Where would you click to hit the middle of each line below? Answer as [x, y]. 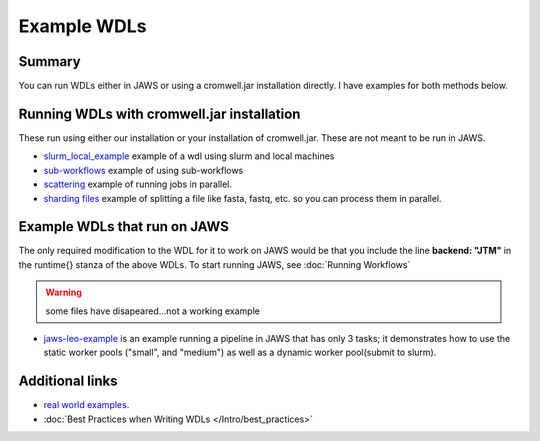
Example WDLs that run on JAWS [123, 226]
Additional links [68, 381]
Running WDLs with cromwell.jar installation [159, 113]
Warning [63, 292]
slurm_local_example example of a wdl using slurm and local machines [189, 156]
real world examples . [86, 405]
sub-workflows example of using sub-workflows [143, 170]
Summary [49, 61]
